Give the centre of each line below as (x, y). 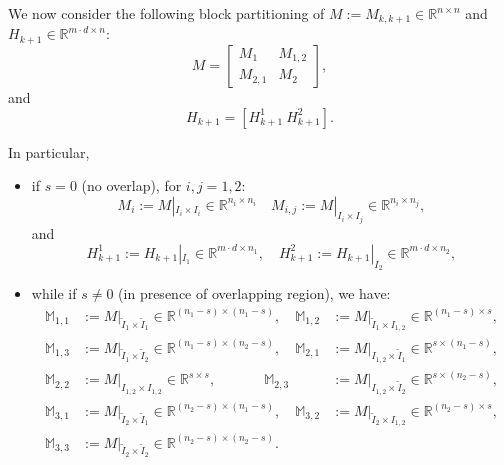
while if (54, 292)
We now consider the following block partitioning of (166, 13)
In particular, (49, 151)
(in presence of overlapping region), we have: (254, 292)
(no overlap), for (131, 185)
